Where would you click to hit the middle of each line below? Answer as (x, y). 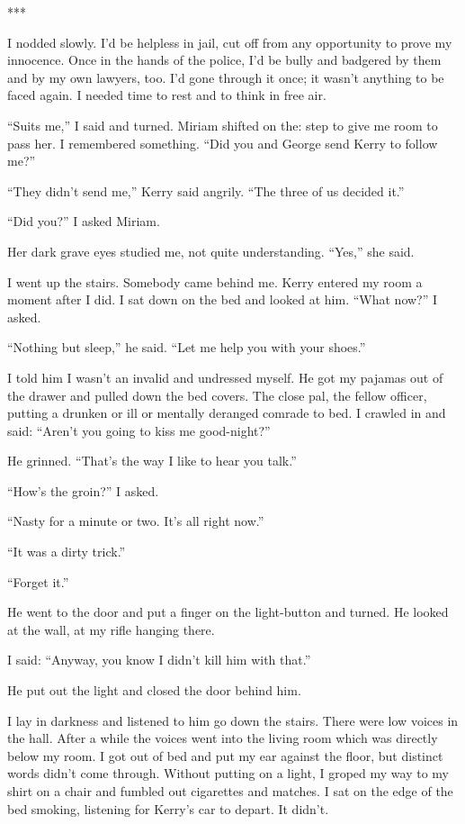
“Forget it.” (38, 581)
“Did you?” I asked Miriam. (84, 221)
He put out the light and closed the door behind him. (154, 690)
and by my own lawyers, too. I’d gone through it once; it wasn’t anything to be (226, 77)
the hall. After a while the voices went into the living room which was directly (223, 738)
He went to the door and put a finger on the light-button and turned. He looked (228, 612)
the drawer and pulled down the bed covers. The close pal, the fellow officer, (217, 395)
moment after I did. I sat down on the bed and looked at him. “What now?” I (223, 299)
